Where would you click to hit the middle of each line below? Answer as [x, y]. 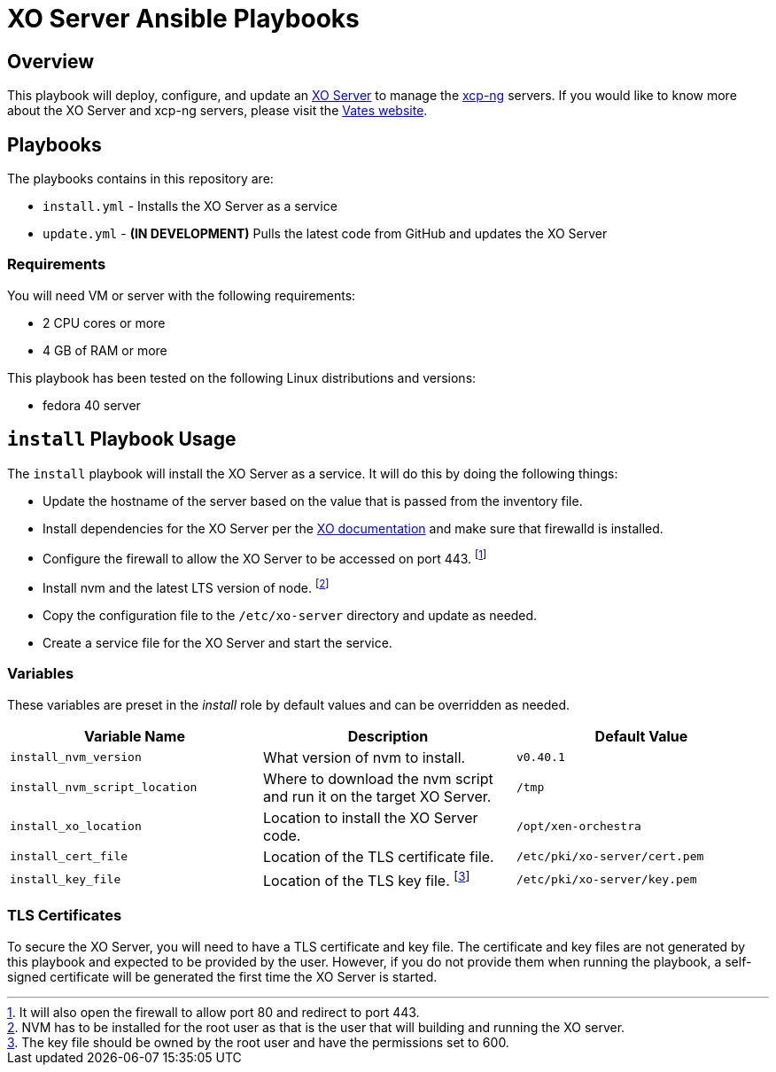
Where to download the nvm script [378, 778]
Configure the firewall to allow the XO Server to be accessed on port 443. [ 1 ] [265, 557]
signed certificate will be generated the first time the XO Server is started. [222, 976]
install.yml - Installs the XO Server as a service [190, 206]
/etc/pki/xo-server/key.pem [606, 879]
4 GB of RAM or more [105, 350]
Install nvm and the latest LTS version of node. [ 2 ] [186, 586]
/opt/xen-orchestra [578, 827]
